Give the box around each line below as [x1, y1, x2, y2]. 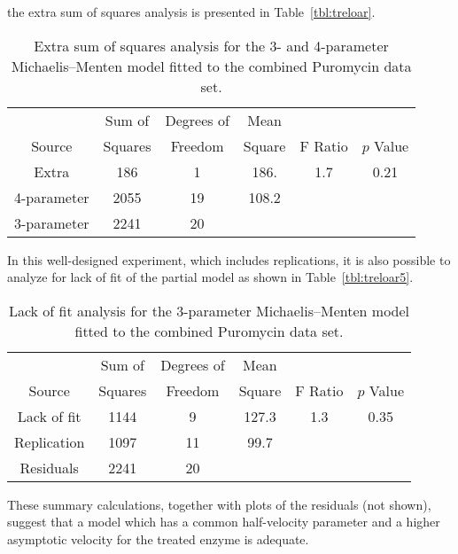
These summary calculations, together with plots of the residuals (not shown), [7, 495, 431, 513]
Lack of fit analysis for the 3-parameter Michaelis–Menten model [8, 300, 410, 321]
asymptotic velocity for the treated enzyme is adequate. [7, 529, 309, 548]
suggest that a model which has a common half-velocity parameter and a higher [7, 512, 440, 531]
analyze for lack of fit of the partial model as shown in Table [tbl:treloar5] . [7, 268, 414, 286]
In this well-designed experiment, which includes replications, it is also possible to [7, 250, 451, 269]
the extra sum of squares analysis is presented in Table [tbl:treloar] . [7, 3, 376, 20]
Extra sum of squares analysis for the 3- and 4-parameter [34, 35, 389, 56]
